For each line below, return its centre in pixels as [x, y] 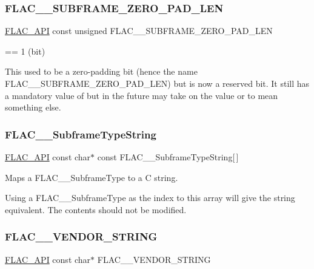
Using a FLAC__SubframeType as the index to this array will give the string [150, 198]
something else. [33, 107]
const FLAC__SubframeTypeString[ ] [168, 157]
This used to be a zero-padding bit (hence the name [101, 71]
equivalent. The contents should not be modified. [96, 209]
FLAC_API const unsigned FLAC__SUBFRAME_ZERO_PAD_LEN [139, 31]
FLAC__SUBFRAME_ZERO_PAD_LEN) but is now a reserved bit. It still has [157, 83]
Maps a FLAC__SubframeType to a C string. [92, 177]
